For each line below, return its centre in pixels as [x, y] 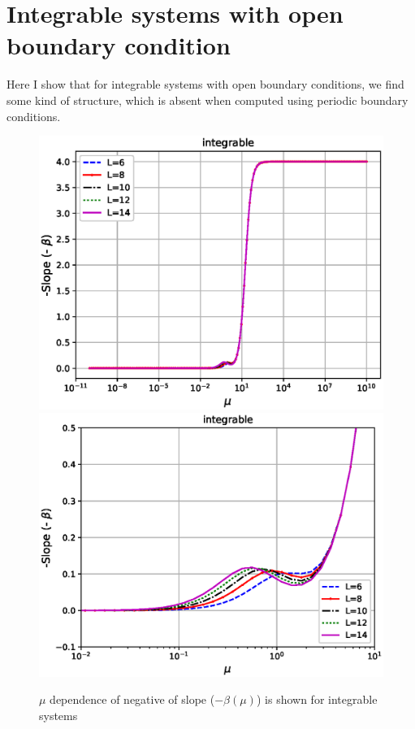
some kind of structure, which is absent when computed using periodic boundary [207, 100]
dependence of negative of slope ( [132, 699]
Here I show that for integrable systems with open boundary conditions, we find [205, 84]
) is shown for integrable [317, 699]
